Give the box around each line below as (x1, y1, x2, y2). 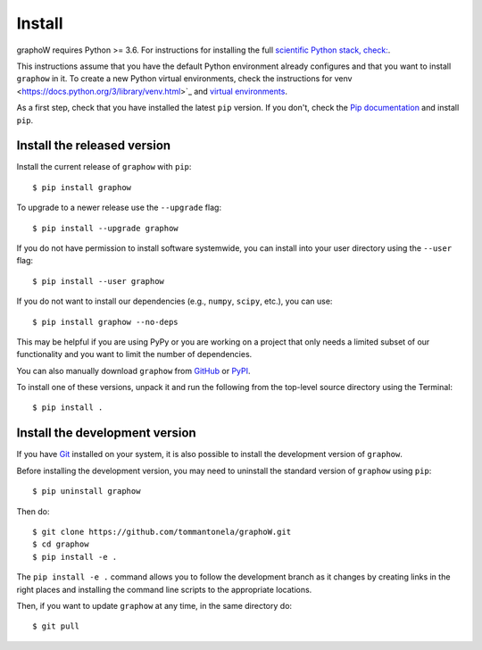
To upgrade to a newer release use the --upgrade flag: (16, 202, 222, 213)
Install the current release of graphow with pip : (16, 162, 192, 172)
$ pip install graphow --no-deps (32, 317, 179, 327)
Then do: (16, 505, 50, 517)
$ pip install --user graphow (32, 276, 165, 286)
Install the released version (16, 138, 171, 154)
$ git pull (32, 621, 80, 631)
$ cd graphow (32, 539, 89, 549)
